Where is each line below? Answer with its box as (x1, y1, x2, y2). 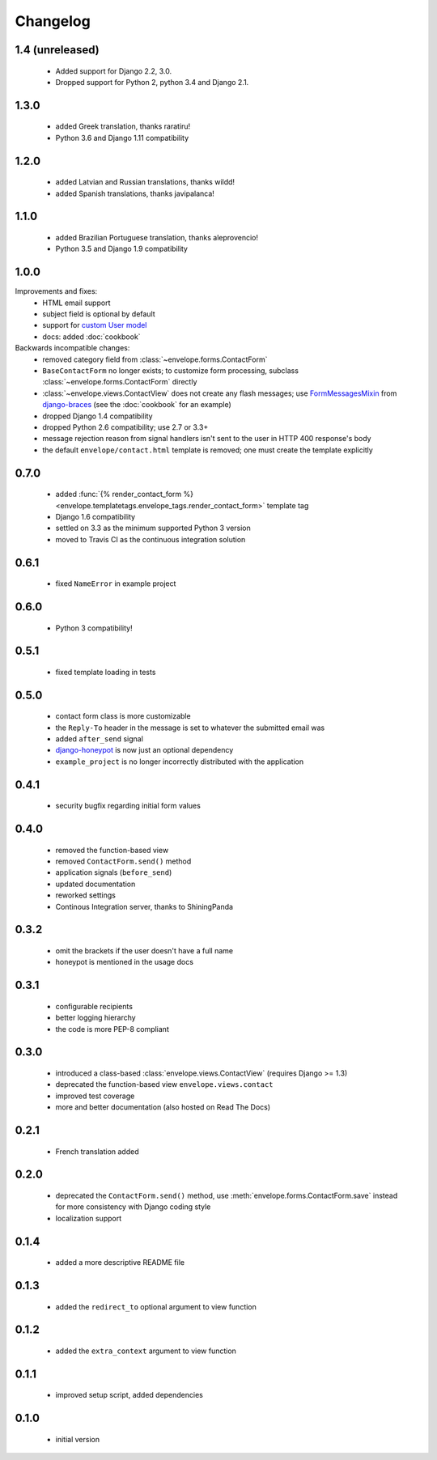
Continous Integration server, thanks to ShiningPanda (55, 902, 234, 911)
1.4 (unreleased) (15, 43, 100, 57)
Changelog (15, 12, 91, 30)
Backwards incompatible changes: (15, 343, 130, 353)
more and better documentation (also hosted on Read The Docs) (55, 1102, 271, 1112)
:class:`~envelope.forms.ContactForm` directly (42, 377, 197, 387)
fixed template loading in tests (55, 667, 156, 677)
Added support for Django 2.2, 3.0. (55, 66, 172, 76)
